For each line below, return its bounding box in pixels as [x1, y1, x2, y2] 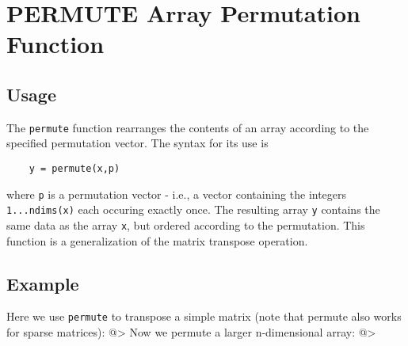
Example [6, 271, 79, 295]
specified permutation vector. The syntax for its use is [6, 135, 269, 151]
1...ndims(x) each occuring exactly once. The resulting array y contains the [6, 201, 380, 218]
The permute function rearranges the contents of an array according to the [6, 119, 369, 135]
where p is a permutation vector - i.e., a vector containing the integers [6, 185, 347, 202]
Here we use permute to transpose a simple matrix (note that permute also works [6, 308, 402, 325]
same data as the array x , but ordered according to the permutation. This [6, 216, 365, 233]
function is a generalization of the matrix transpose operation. [6, 232, 308, 249]
